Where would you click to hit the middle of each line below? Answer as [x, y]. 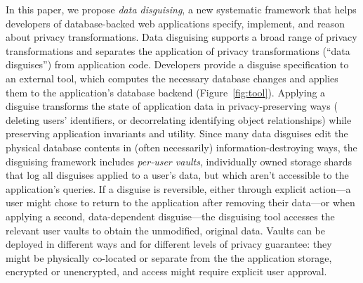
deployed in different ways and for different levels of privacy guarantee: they [169, 244]
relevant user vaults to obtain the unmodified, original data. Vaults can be [165, 230]
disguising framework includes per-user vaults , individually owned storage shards [179, 161]
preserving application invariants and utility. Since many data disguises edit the [177, 133]
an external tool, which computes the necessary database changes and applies [172, 78]
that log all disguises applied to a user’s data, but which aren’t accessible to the [177, 175]
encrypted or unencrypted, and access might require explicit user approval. [166, 271]
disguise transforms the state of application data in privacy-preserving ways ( [172, 106]
